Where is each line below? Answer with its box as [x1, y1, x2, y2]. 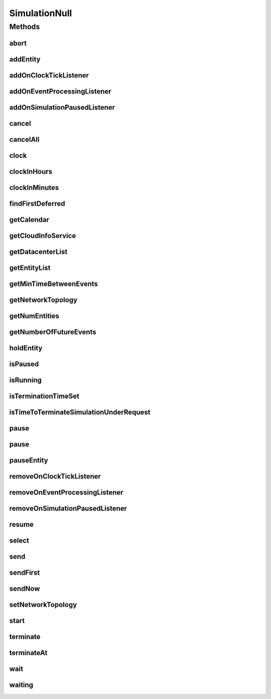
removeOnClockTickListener [9, 472, 101, 481]
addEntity [9, 55, 41, 63]
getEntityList [9, 263, 51, 272]
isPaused [9, 360, 39, 368]
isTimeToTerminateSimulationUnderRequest [9, 408, 151, 416]
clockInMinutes [9, 183, 59, 192]
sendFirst [9, 569, 40, 577]
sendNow [9, 584, 40, 593]
